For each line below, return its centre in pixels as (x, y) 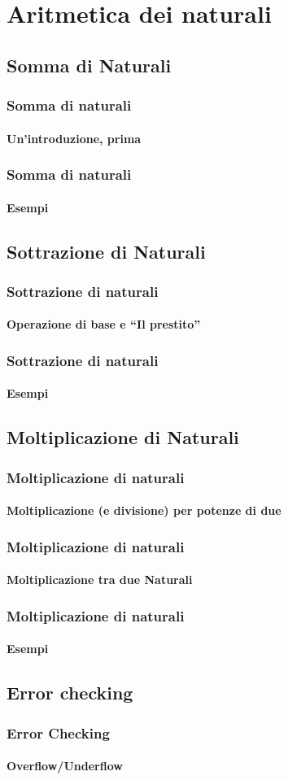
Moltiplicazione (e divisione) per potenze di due (144, 510)
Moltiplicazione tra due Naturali (100, 580)
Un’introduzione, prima (74, 138)
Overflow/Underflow (65, 766)
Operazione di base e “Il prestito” (104, 324)
